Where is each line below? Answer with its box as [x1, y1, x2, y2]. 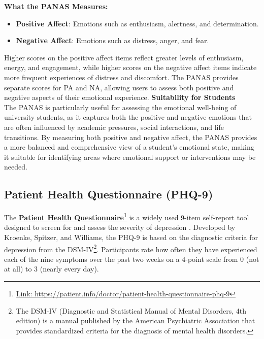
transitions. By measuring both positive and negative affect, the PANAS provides [4, 131, 257, 142]
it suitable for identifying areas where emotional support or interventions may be [4, 151, 256, 162]
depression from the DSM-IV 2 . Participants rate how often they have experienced [4, 242, 257, 254]
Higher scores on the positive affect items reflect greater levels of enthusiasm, [4, 52, 244, 62]
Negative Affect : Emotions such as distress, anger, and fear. [16, 35, 209, 46]
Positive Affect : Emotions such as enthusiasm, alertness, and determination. [16, 18, 259, 28]
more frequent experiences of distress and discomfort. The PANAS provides [4, 72, 239, 82]
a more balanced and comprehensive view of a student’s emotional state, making [4, 142, 254, 152]
